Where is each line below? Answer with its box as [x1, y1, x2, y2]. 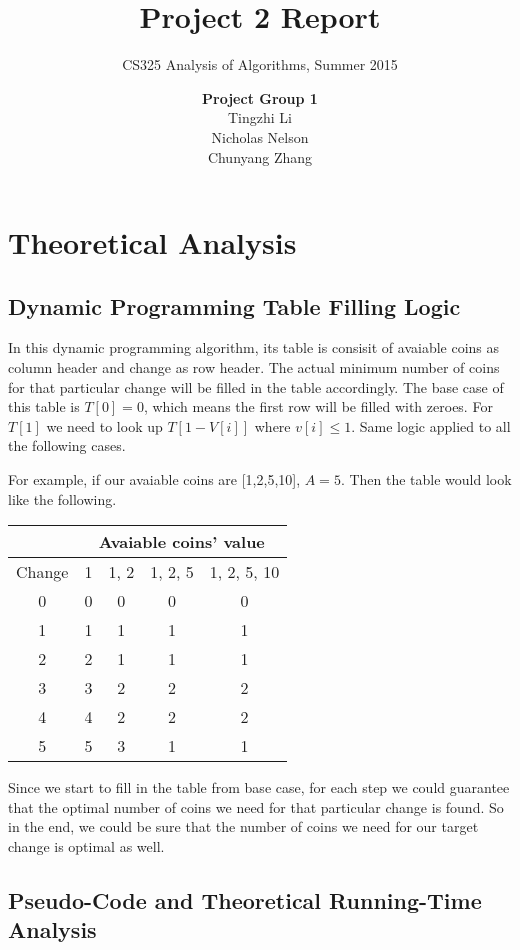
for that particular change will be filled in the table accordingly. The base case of [8, 376, 504, 397]
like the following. [8, 488, 117, 509]
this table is [8, 396, 80, 417]
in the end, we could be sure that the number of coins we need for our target [8, 816, 479, 837]
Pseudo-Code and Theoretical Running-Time [8, 885, 482, 915]
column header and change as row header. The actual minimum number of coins [8, 357, 500, 378]
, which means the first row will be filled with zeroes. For [143, 396, 493, 417]
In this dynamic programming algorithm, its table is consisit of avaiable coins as [8, 337, 500, 358]
